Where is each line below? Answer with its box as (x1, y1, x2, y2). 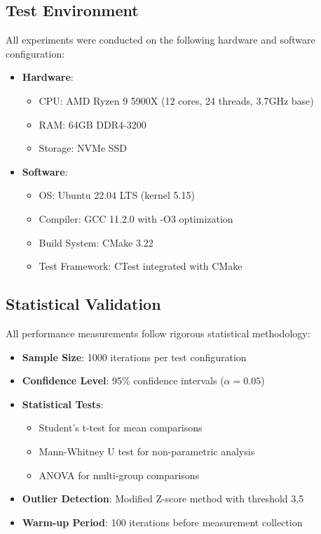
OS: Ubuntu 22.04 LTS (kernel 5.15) (39, 188, 195, 202)
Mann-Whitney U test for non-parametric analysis (39, 443, 255, 458)
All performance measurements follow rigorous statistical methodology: (6, 325, 310, 340)
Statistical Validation (6, 293, 161, 315)
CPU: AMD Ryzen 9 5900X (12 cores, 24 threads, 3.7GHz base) (39, 93, 314, 108)
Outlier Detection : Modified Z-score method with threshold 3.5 (22, 491, 304, 506)
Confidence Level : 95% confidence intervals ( (22, 373, 224, 388)
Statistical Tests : (22, 396, 104, 411)
